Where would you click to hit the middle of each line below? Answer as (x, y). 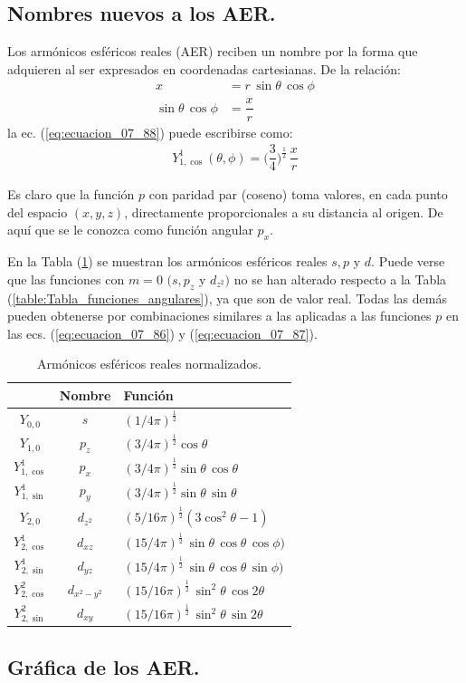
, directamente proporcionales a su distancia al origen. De (284, 212)
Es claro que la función (71, 194)
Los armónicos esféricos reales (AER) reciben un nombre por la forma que (213, 51)
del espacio (38, 212)
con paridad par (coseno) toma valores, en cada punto (298, 194)
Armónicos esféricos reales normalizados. (149, 364)
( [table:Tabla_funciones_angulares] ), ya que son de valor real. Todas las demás (227, 298)
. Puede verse (408, 261)
